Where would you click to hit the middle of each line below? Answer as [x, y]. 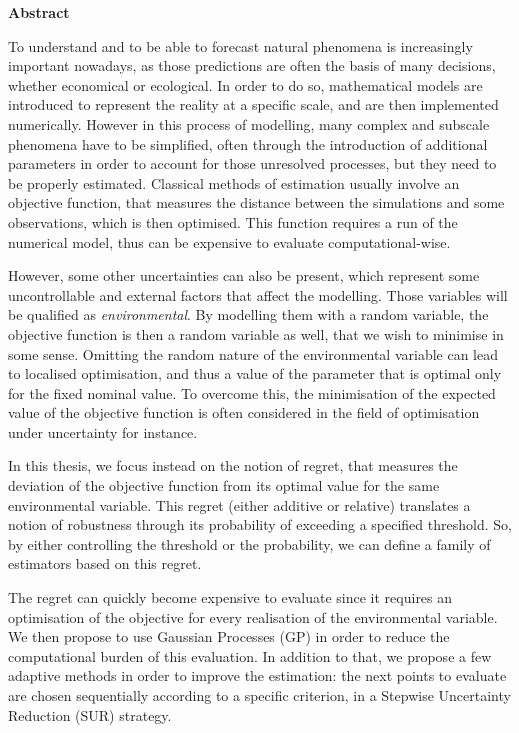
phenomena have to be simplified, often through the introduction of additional [248, 143]
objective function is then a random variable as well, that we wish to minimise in [256, 333]
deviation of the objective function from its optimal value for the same [224, 485]
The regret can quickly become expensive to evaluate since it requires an [230, 597]
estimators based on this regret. [105, 563]
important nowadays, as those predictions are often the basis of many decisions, [252, 65]
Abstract [39, 12]
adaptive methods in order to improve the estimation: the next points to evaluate [257, 675]
